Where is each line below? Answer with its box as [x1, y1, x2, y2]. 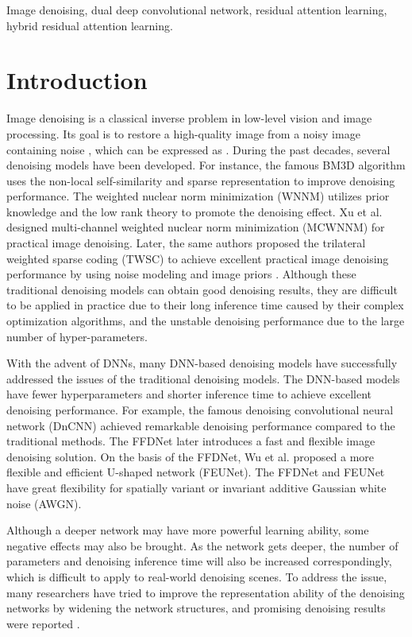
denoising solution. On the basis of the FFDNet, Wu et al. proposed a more [6, 448, 375, 464]
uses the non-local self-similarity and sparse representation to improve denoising [6, 172, 395, 188]
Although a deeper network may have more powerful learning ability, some [6, 522, 369, 538]
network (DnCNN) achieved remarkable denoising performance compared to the [6, 417, 395, 433]
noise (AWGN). [6, 495, 82, 511]
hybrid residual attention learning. [6, 17, 173, 33]
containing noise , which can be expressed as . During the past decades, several [6, 141, 391, 157]
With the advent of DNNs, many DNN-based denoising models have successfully [6, 355, 398, 371]
